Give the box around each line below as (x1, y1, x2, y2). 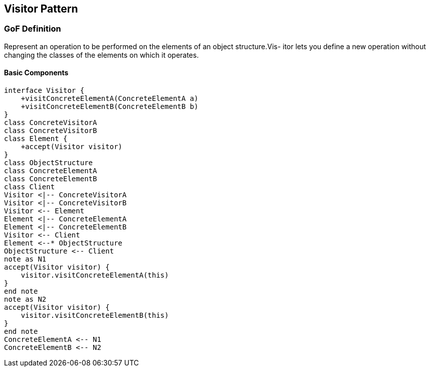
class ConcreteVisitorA (4, 118, 97, 127)
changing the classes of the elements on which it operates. (4, 50, 199, 59)
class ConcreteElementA (4, 167, 97, 175)
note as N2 (4, 295, 47, 304)
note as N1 (4, 255, 47, 264)
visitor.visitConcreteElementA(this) (21, 271, 169, 280)
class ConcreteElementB (4, 175, 97, 183)
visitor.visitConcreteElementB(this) (21, 311, 169, 320)
